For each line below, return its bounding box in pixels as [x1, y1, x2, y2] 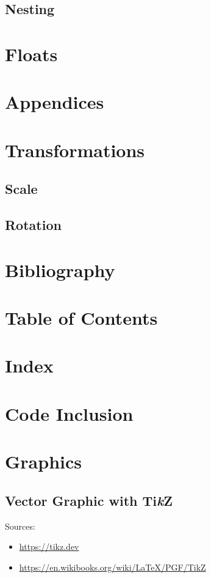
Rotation [5, 215, 62, 234]
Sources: [5, 519, 35, 532]
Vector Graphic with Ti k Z [5, 491, 173, 509]
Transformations [5, 137, 145, 162]
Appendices [5, 89, 104, 114]
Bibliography [5, 257, 115, 282]
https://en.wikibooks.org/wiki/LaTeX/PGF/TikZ [19, 560, 206, 573]
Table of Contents [5, 305, 158, 330]
